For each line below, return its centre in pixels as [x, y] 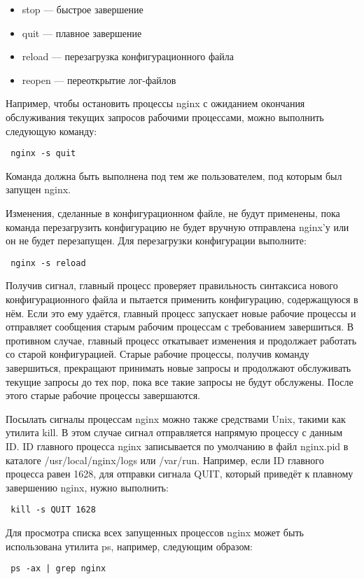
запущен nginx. [38, 189]
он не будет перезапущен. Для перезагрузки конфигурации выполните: [156, 240]
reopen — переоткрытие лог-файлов [99, 79]
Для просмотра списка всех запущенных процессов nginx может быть [155, 532]
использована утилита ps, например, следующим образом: [129, 546]
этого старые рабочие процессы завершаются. [103, 395]
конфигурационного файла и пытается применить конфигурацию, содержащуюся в [182, 299]
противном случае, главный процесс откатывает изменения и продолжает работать [181, 340]
